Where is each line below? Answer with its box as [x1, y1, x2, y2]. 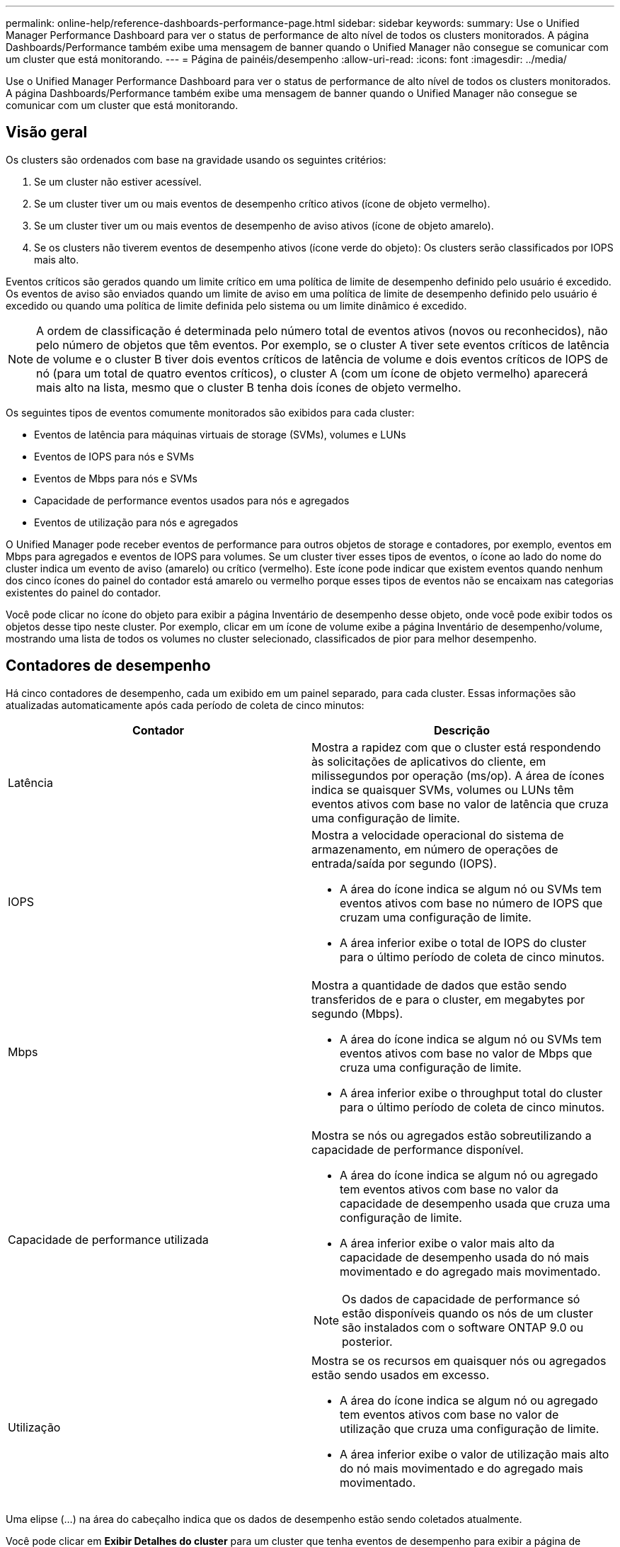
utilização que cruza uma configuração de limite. [340, 1421, 599, 1436]
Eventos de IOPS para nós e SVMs [34, 450, 195, 463]
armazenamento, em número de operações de [311, 841, 558, 856]
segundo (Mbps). [311, 1006, 403, 1021]
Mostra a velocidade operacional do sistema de [311, 827, 564, 842]
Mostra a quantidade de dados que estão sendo [311, 977, 567, 992]
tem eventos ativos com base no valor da [340, 1181, 559, 1196]
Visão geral [6, 123, 88, 142]
